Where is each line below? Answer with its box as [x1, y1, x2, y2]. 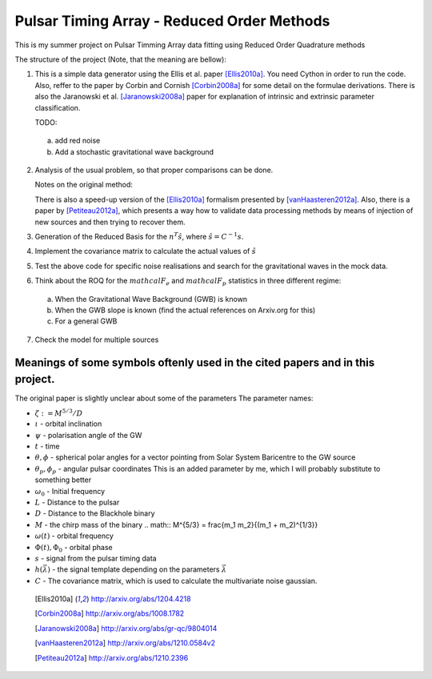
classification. [34, 102, 81, 112]
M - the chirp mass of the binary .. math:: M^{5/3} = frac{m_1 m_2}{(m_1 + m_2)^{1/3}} [34, 520, 318, 529]
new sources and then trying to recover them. [34, 217, 186, 227]
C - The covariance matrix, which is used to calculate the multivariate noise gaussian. [34, 576, 318, 585]
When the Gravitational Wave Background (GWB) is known [54, 294, 248, 303]
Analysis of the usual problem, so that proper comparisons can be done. [34, 165, 274, 175]
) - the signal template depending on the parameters [46, 564, 220, 574]
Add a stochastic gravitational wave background [54, 147, 214, 156]
